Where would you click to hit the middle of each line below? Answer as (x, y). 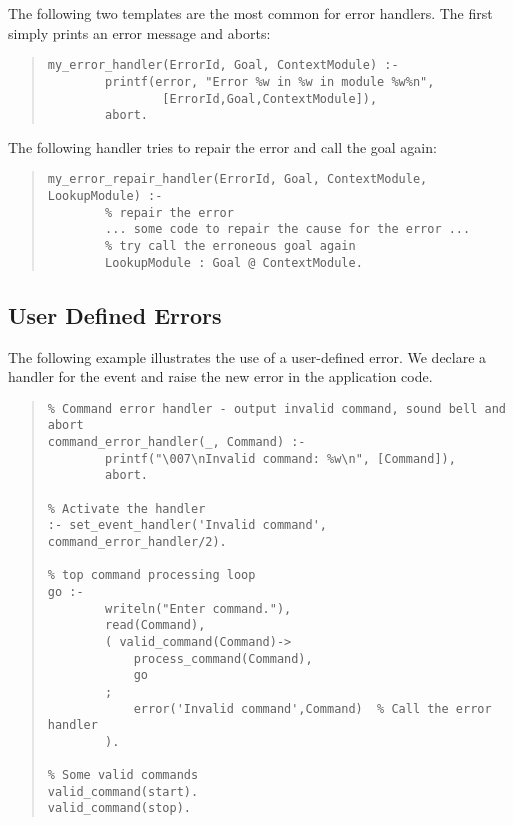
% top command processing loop (151, 575)
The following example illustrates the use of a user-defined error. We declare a (247, 356)
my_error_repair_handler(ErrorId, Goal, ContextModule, (237, 179)
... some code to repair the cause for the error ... (288, 229)
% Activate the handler (126, 508)
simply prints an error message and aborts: (139, 32)
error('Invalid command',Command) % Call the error (312, 708)
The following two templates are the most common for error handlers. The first (250, 13)
